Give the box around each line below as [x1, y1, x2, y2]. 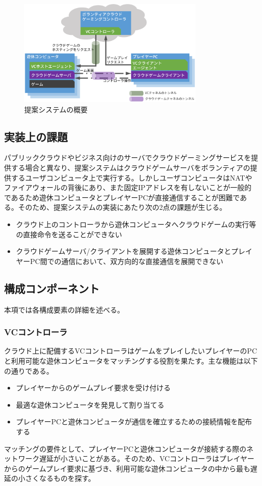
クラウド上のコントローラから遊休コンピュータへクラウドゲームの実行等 [16, 219, 256, 230]
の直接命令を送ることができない [16, 229, 122, 239]
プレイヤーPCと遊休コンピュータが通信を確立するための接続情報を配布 [16, 416, 252, 427]
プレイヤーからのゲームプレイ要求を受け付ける [16, 382, 171, 393]
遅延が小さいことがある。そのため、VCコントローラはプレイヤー [39, 453, 254, 464]
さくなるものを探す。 [25, 473, 95, 483]
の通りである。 [4, 365, 54, 376]
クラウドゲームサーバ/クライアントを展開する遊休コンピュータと [16, 246, 231, 256]
